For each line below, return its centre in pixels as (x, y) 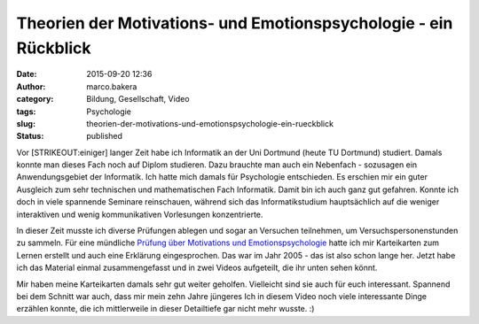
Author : (31, 86)
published (105, 136)
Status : (30, 136)
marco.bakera (112, 86)
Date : (27, 74)
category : (35, 99)
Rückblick (54, 48)
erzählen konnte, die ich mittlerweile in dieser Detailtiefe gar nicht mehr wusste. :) (165, 309)
